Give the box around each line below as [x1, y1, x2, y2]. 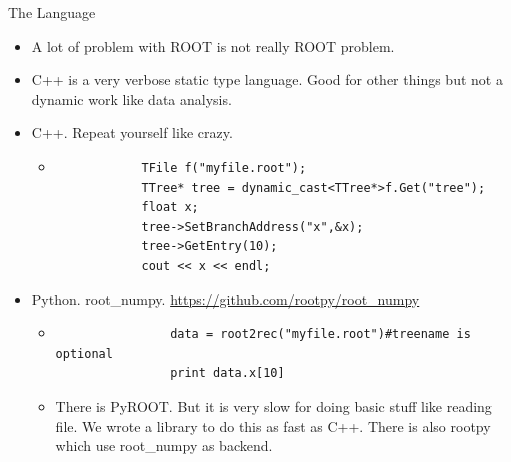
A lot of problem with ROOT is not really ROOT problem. [31, 35, 395, 56]
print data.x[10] [170, 366, 285, 381]
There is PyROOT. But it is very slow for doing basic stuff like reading [55, 395, 492, 416]
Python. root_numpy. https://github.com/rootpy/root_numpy [31, 288, 420, 309]
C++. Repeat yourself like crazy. [31, 122, 233, 143]
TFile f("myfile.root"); [141, 160, 307, 175]
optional [55, 346, 113, 361]
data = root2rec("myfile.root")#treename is [170, 327, 471, 342]
